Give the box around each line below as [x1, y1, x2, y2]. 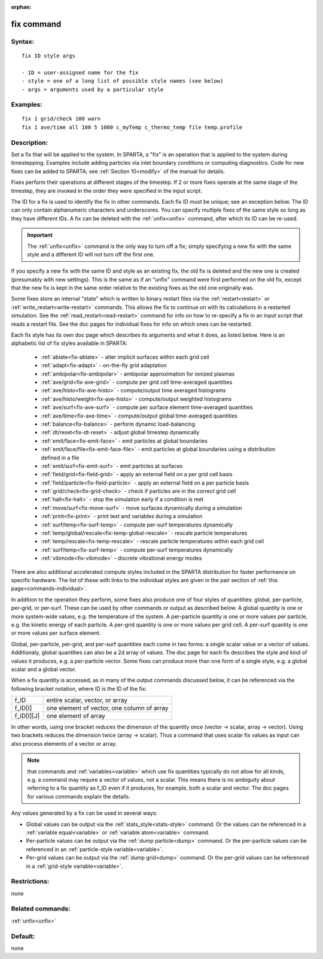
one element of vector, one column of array [46, 704, 169, 712]
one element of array [46, 712, 106, 720]
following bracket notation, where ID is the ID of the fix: [11, 685, 147, 692]
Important [27, 231, 53, 239]
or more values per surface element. [11, 630, 101, 637]
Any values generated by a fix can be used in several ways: [11, 809, 158, 817]
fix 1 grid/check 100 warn [22, 116, 101, 122]
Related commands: [11, 904, 71, 913]
